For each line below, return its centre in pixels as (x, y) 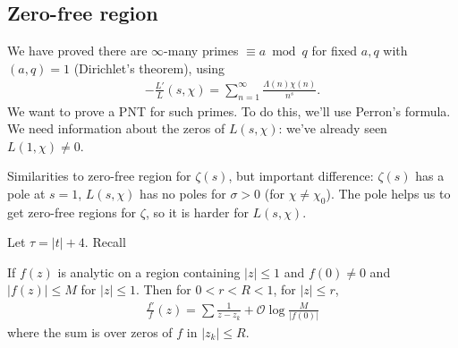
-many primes (201, 51)
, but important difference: (301, 176)
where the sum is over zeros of (90, 331)
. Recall (105, 242)
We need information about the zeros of (116, 128)
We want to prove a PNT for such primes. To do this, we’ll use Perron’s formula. (229, 110)
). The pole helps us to (388, 193)
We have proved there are (77, 51)
